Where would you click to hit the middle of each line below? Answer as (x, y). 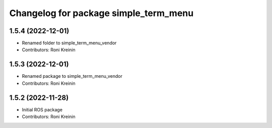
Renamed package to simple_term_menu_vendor (72, 76)
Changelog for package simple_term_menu (101, 13)
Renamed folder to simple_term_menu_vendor (69, 43)
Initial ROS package (42, 109)
